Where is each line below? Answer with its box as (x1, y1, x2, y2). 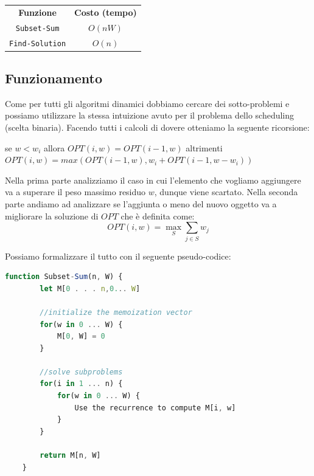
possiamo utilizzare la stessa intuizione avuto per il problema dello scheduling (5, 109, 295, 122)
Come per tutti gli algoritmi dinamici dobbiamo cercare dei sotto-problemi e (5, 97, 290, 109)
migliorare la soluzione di (5, 209, 99, 222)
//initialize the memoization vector (40, 308, 192, 317)
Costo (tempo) (74, 5, 137, 18)
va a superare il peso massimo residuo (5, 185, 146, 198)
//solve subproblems (40, 367, 123, 376)
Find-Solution (9, 39, 66, 48)
